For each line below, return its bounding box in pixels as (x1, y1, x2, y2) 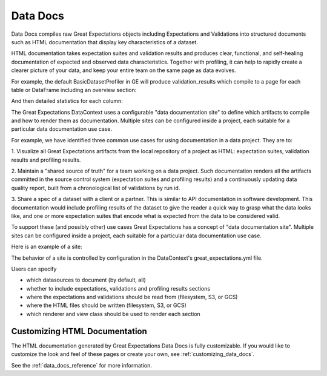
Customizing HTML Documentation (11, 326, 148, 336)
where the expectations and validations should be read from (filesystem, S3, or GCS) (26, 294, 238, 301)
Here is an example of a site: (11, 243, 82, 251)
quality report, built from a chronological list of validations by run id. (11, 184, 180, 191)
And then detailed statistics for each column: (11, 97, 124, 105)
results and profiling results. (11, 156, 81, 163)
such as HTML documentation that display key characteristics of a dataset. (11, 38, 198, 45)
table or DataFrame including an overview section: (11, 86, 137, 93)
